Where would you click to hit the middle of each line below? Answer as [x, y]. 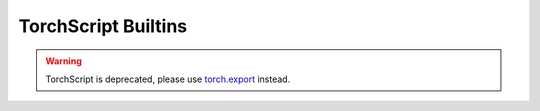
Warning [63, 61]
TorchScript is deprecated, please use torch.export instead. [168, 79]
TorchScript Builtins [103, 26]
